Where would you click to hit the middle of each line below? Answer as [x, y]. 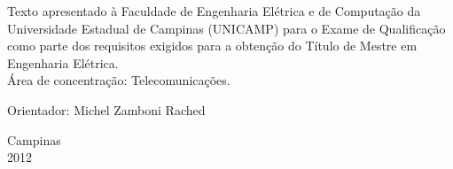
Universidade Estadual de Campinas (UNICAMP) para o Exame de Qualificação [226, 28]
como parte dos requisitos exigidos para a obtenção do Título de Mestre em [212, 46]
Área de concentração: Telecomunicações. [119, 80]
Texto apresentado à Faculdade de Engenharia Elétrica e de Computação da [214, 11]
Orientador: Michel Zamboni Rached [106, 109]
